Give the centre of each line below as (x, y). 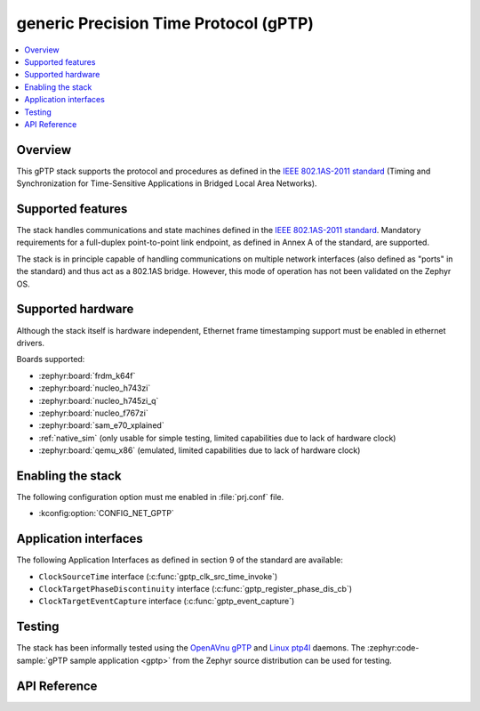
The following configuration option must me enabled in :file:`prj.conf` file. (150, 497)
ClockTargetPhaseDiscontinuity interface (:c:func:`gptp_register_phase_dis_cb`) (196, 589)
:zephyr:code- (393, 648)
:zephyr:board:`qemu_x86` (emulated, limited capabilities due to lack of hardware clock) (200, 450)
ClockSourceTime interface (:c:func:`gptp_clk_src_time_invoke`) (158, 576)
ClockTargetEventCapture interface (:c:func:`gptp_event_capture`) (167, 602)
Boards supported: (51, 360)
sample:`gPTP (42, 660)
